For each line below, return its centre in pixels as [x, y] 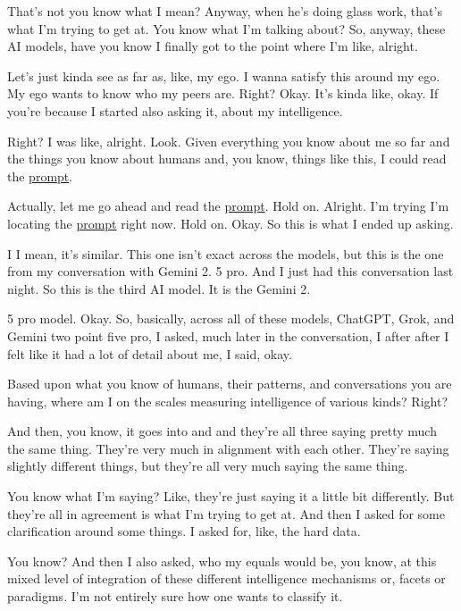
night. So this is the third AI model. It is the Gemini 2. [159, 288]
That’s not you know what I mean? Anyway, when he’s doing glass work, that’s [225, 11]
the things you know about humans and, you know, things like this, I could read [227, 159]
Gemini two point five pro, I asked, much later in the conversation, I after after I [228, 335]
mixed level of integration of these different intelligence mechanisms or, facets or [226, 578]
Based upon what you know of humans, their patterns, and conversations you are [230, 384]
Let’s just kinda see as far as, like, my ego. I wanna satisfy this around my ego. [224, 75]
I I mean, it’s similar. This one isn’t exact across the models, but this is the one [226, 253]
